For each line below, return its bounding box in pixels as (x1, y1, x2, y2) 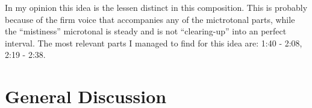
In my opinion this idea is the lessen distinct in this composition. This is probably (5, 1, 308, 13)
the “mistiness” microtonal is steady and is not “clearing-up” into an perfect (5, 25, 287, 37)
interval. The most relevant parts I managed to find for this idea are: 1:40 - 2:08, (5, 36, 302, 49)
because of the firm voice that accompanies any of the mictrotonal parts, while (5, 13, 295, 25)
